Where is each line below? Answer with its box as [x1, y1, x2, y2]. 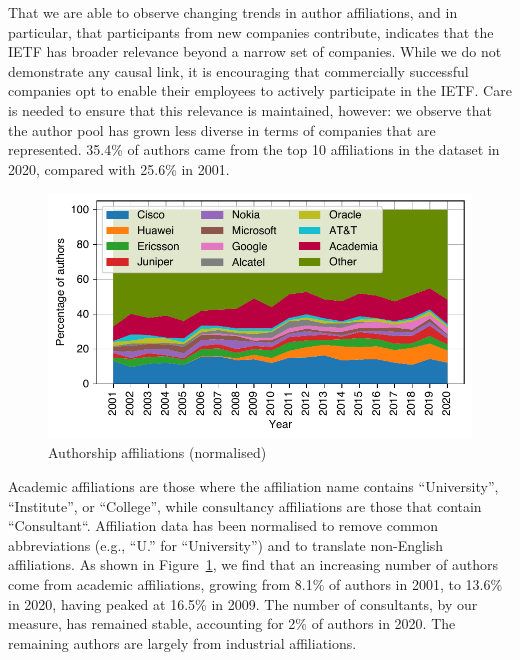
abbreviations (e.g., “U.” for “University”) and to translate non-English [8, 534, 444, 555]
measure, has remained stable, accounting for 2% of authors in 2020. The [8, 613, 456, 634]
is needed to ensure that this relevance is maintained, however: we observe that [8, 99, 492, 120]
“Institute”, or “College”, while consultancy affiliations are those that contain [8, 495, 482, 516]
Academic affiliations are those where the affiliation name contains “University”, [8, 475, 499, 496]
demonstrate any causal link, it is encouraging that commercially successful [8, 60, 469, 81]
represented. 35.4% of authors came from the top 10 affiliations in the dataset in [8, 139, 500, 160]
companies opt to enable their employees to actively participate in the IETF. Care [8, 80, 512, 101]
